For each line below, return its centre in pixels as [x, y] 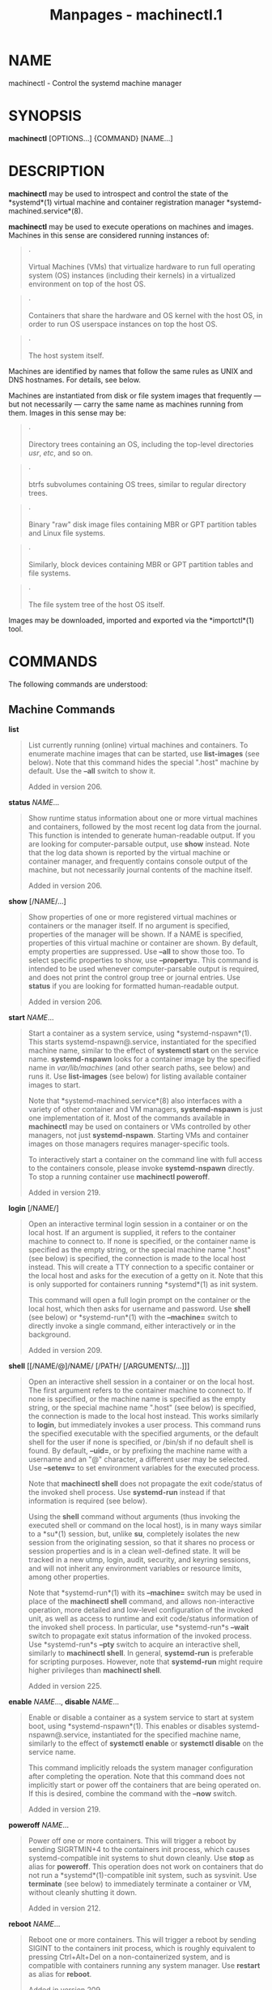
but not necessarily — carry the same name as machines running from [126, 404]
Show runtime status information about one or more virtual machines [143, 818]
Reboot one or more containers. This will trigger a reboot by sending [142, 1939]
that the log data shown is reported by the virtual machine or [129, 852]
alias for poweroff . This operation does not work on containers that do [146, 1866]
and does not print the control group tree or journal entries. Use [134, 977]
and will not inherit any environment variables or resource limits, [135, 1568]
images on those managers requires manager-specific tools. [129, 1144]
